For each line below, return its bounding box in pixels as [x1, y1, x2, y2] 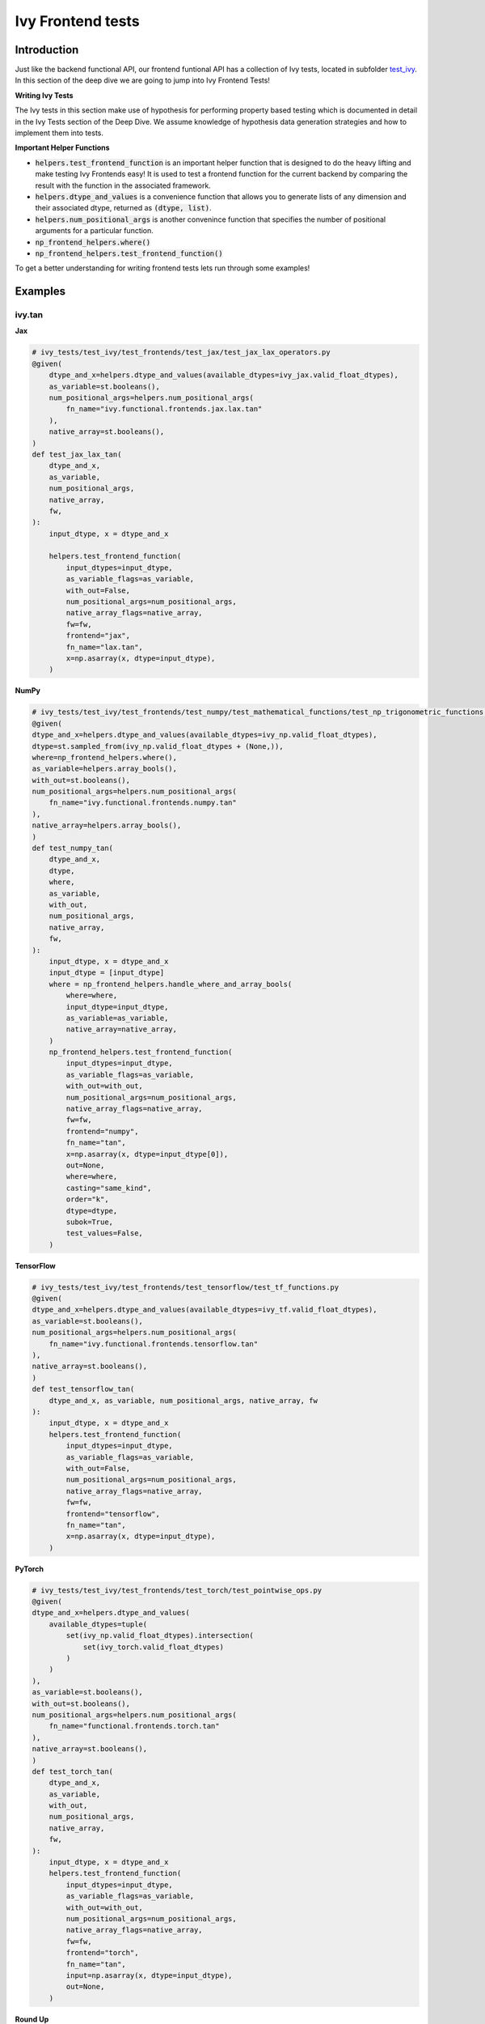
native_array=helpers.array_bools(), [32, 821, 182, 830]
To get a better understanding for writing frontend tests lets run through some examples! [15, 263, 310, 273]
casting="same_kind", [65, 1183, 152, 1193]
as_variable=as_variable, [65, 1013, 169, 1023]
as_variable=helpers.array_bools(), [32, 764, 178, 773]
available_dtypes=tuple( [48, 1619, 148, 1629]
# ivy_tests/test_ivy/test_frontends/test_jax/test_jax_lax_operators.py [32, 348, 331, 357]
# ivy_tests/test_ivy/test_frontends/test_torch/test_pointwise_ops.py [32, 1585, 323, 1595]
